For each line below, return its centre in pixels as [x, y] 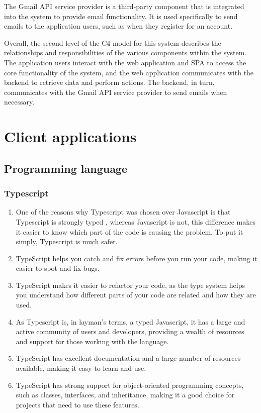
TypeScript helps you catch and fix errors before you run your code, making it [137, 258]
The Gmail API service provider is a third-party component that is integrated [124, 6]
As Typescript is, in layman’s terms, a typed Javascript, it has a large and [130, 321]
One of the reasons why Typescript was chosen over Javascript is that [123, 212]
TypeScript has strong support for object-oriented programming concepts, [130, 385]
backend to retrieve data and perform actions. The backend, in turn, [109, 82]
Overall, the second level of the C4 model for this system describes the [113, 42]
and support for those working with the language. [92, 341]
